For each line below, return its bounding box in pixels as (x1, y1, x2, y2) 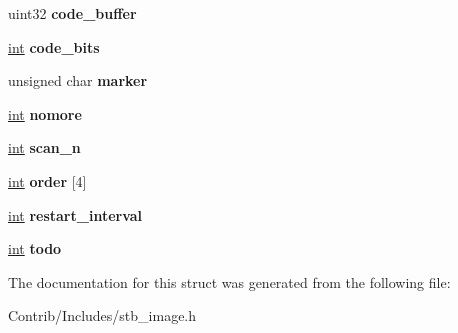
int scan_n (8, 137, 81, 158)
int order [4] (8, 170, 87, 191)
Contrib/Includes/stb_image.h (8, 305, 197, 326)
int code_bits (8, 36, 100, 57)
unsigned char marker (8, 70, 148, 91)
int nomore (8, 103, 82, 124)
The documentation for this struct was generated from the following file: (8, 271, 451, 292)
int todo (8, 238, 62, 259)
